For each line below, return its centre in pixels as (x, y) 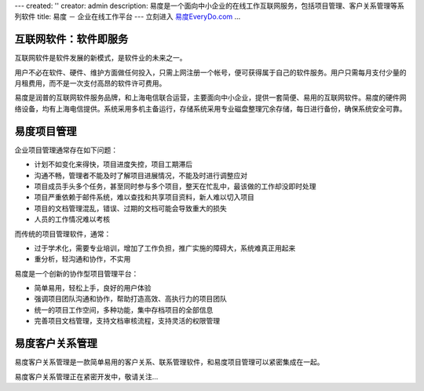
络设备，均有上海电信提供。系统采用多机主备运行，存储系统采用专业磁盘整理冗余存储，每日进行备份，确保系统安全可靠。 (210, 108)
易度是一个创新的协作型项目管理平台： (77, 273)
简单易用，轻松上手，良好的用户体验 (93, 288)
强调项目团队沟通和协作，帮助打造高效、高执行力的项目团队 (130, 299)
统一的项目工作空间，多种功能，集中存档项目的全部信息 (124, 309)
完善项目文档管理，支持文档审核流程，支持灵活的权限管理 (127, 321)
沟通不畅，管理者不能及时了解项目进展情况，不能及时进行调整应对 (141, 175)
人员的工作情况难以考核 (72, 219)
